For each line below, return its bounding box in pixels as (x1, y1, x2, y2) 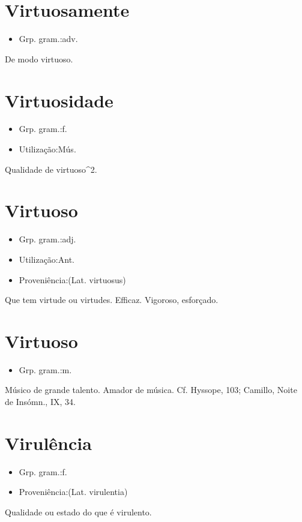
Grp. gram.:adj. (19, 233, 76, 245)
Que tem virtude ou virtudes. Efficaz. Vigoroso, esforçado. (5, 293, 219, 306)
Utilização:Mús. (19, 143, 76, 155)
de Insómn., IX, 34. (5, 395, 76, 408)
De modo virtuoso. (5, 52, 73, 65)
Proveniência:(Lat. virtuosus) (19, 273, 126, 286)
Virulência (5, 430, 92, 455)
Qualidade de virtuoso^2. (5, 163, 97, 175)
